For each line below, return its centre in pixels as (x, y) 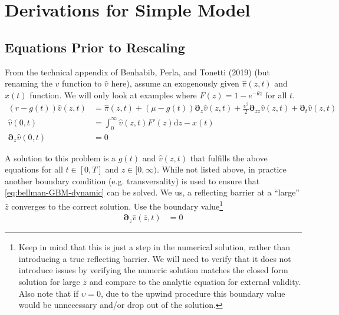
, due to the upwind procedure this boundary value (193, 293)
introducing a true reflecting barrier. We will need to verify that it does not (155, 258)
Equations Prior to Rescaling (95, 47)
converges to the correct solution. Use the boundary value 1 (117, 205)
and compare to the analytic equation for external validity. (195, 282)
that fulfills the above (229, 157)
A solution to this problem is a (60, 157)
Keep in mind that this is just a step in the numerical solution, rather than (154, 247)
